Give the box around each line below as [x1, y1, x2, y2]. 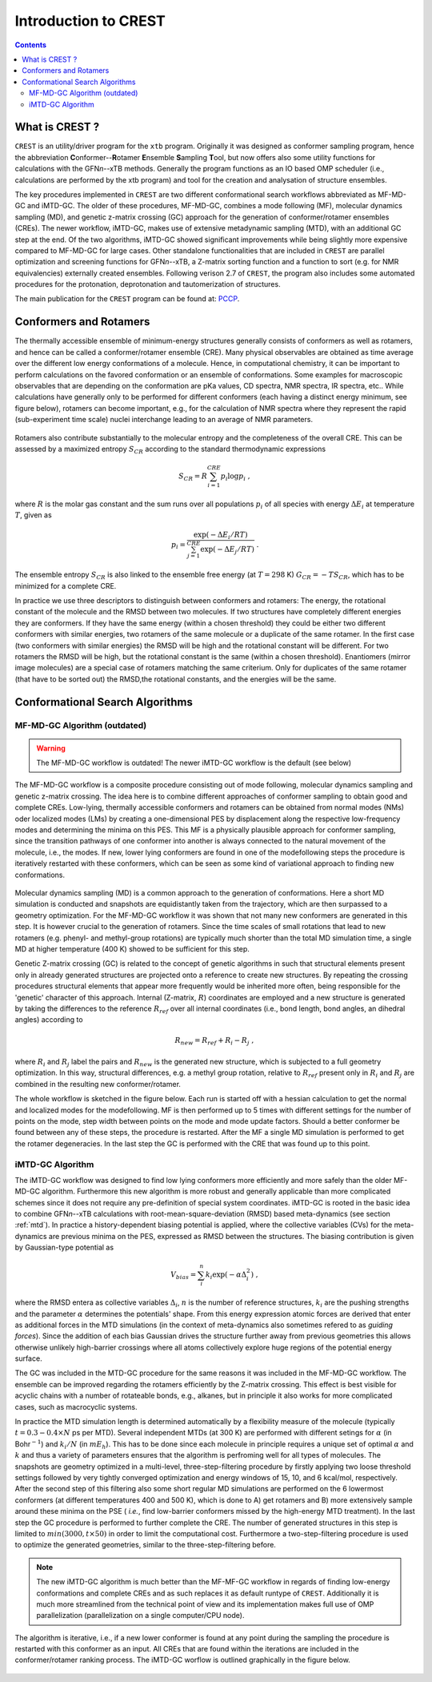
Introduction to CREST [14, 12, 166, 30]
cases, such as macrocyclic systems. [14, 1402, 138, 1411]
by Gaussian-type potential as [14, 1242, 114, 1253]
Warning [36, 743, 66, 753]
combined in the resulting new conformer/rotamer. [14, 1079, 182, 1088]
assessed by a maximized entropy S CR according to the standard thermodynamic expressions [14, 444, 326, 456]
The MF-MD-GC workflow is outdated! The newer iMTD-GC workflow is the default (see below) [36, 758, 352, 768]
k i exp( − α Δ [205, 1270, 247, 1282]
